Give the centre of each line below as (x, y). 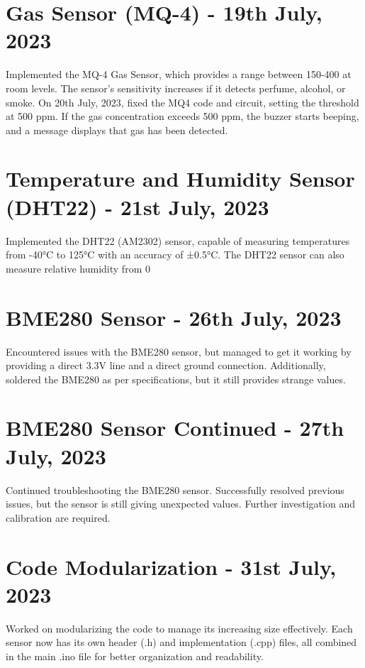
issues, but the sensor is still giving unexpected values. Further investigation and (180, 504)
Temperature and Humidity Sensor (180, 179)
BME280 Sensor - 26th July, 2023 (174, 317)
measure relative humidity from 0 (78, 268)
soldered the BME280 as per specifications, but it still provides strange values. (176, 379)
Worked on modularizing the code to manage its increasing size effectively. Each (179, 628)
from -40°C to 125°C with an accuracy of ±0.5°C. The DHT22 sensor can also (175, 254)
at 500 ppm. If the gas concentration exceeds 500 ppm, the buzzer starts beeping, (182, 116)
